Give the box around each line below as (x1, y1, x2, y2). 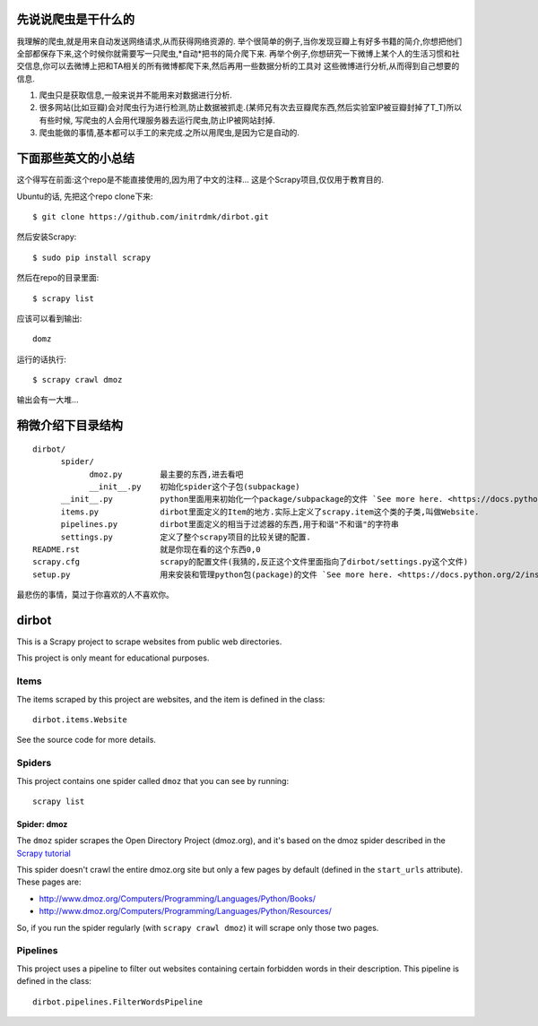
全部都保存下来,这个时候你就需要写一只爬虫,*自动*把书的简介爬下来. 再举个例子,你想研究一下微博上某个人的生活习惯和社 (16, 47, 461, 58)
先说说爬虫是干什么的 (16, 12, 134, 27)
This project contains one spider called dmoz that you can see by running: (16, 775, 290, 786)
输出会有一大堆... (16, 394, 80, 405)
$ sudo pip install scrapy (32, 252, 152, 263)
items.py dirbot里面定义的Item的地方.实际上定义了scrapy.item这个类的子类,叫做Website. (60, 506, 480, 517)
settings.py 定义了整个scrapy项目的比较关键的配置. (60, 531, 311, 542)
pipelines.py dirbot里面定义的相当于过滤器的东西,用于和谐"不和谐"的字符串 (60, 520, 399, 530)
